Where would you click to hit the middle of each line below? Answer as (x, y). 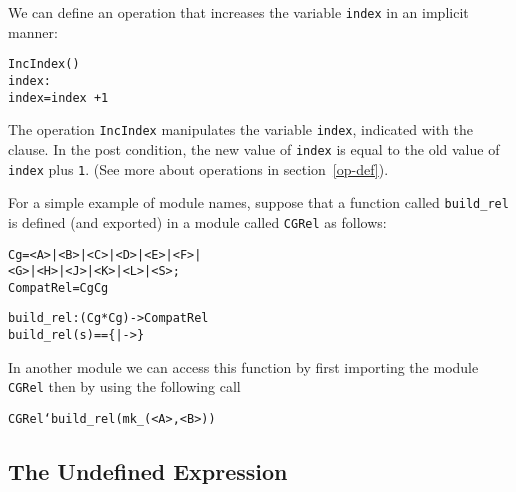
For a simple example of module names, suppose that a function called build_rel (258, 202)
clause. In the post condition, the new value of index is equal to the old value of (254, 148)
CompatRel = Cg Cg (58, 287)
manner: (33, 31)
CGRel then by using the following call (124, 386)
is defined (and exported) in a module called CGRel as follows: (197, 221)
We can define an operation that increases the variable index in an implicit (238, 12)
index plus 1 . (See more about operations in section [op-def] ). (198, 168)
